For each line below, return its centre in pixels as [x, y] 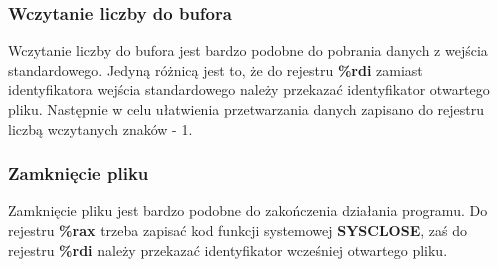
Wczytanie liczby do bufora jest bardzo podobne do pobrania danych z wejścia [248, 50]
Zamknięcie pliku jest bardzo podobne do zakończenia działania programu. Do [248, 210]
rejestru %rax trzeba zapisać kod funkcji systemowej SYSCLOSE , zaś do [237, 230]
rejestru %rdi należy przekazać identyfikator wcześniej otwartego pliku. [228, 249]
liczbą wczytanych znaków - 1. [100, 128]
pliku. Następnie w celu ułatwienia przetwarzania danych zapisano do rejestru [246, 109]
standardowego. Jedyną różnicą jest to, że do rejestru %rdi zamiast [215, 69]
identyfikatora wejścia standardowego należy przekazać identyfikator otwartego [249, 89]
